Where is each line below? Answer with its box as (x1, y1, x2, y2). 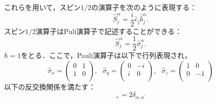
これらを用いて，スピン (4, 2, 81, 12)
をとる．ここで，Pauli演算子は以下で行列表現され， (21, 50, 191, 60)
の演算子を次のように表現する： (91, 2, 197, 12)
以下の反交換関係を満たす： (4, 81, 95, 91)
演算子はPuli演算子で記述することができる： (36, 25, 182, 36)
